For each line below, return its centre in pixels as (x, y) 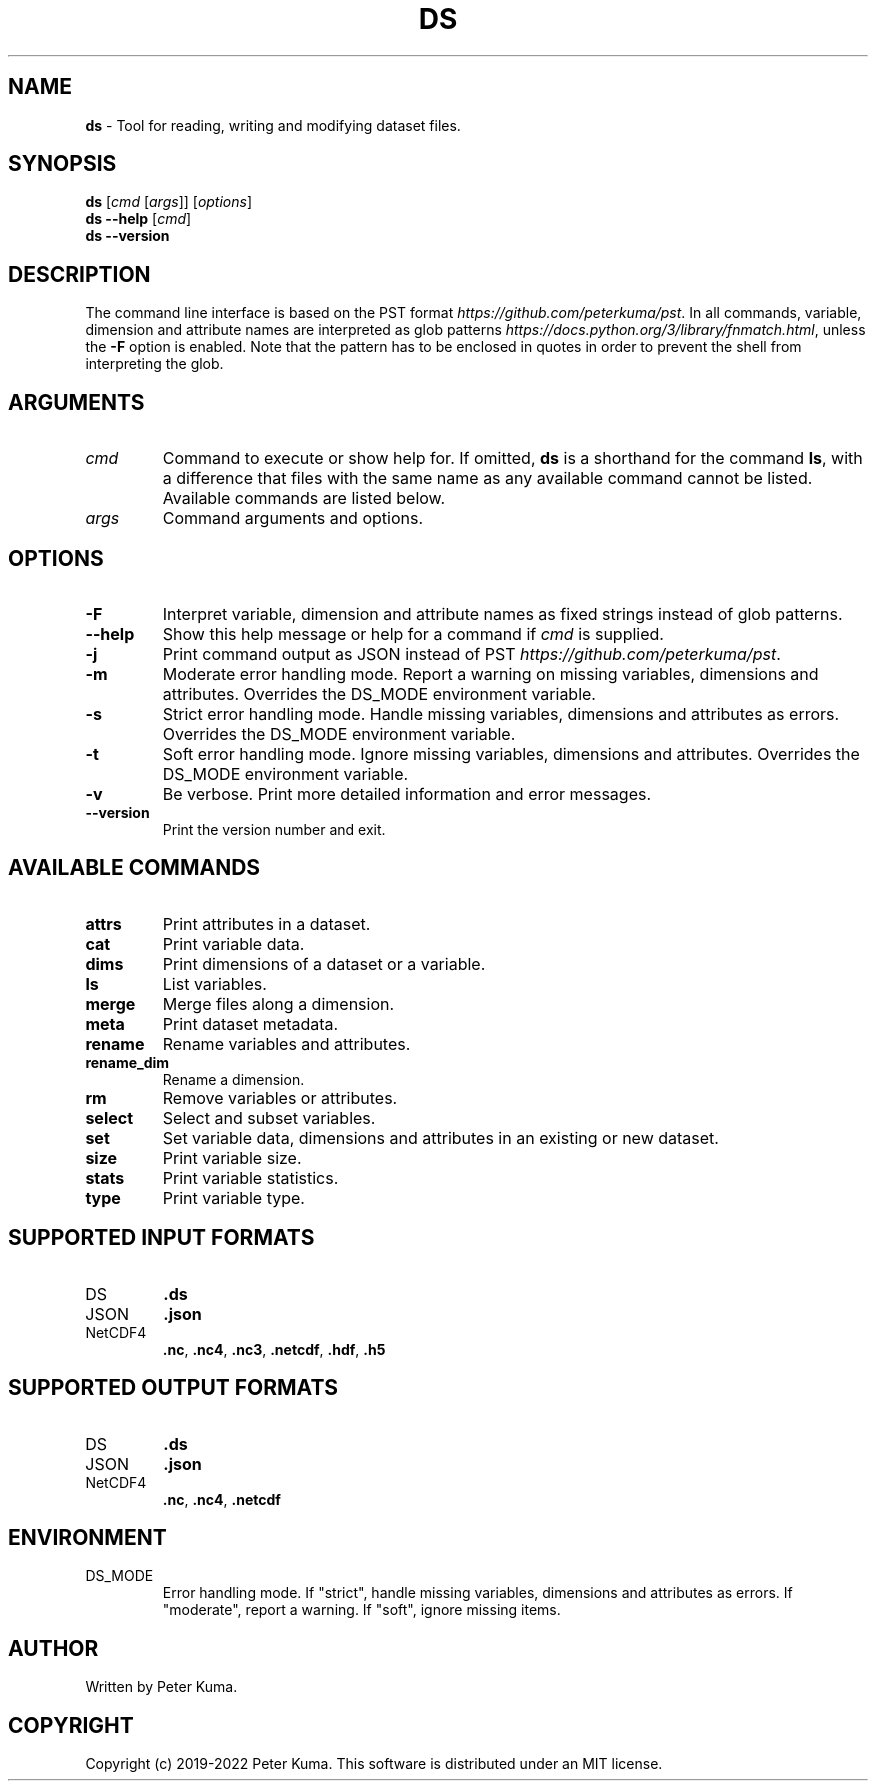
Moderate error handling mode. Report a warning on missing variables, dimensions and (490, 673)
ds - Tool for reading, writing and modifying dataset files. (273, 125)
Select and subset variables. (269, 1117)
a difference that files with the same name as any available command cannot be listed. (487, 478)
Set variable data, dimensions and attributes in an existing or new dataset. (440, 1137)
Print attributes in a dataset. (266, 923)
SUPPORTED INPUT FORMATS (161, 1238)
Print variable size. (232, 1157)
